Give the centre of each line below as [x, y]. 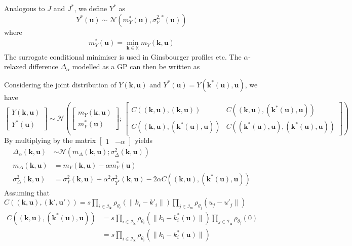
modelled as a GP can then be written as [136, 66]
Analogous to [25, 8]
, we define [91, 8]
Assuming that [27, 192]
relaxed [15, 66]
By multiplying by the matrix [50, 140]
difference [43, 66]
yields [144, 140]
